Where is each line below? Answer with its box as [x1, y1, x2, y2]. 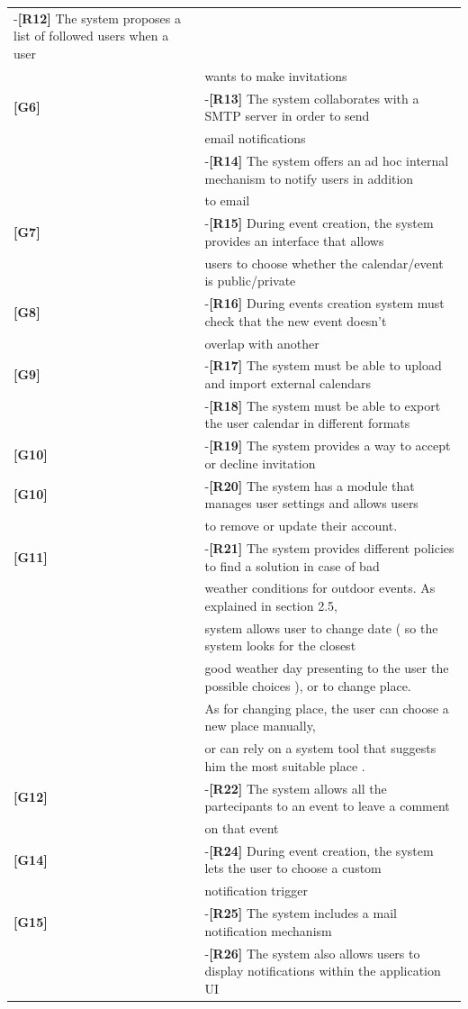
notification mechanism [204, 921, 332, 940]
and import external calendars [204, 373, 372, 392]
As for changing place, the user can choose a [204, 698, 449, 717]
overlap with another [204, 333, 319, 352]
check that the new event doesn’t [204, 311, 387, 330]
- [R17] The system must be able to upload [204, 356, 442, 375]
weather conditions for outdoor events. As [204, 578, 436, 597]
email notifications [204, 129, 306, 148]
